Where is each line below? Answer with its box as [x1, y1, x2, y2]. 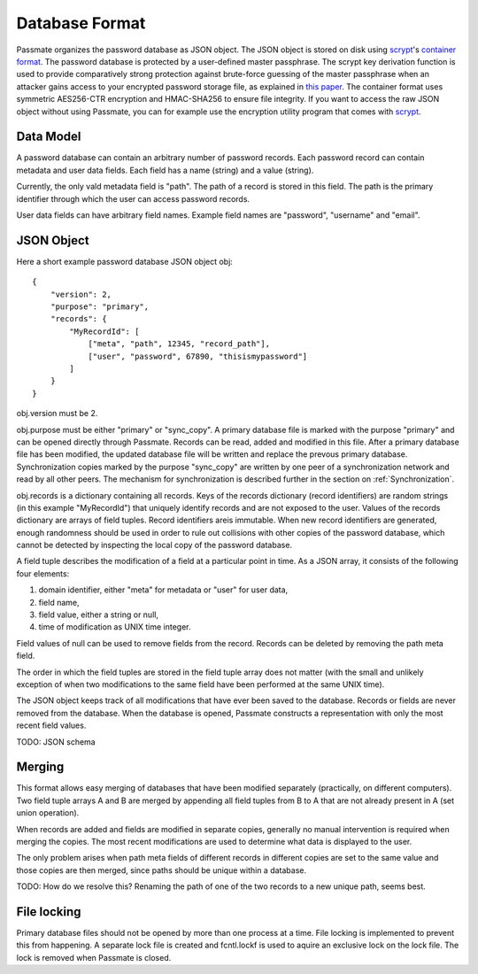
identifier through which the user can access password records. [16, 193, 251, 204]
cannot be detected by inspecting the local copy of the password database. [16, 540, 292, 551]
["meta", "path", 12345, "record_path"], [88, 339, 270, 349]
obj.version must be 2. [16, 408, 98, 419]
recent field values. [16, 720, 87, 730]
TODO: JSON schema [16, 736, 96, 747]
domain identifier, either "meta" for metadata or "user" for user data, [38, 584, 289, 595]
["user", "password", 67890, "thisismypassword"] [88, 351, 308, 361]
